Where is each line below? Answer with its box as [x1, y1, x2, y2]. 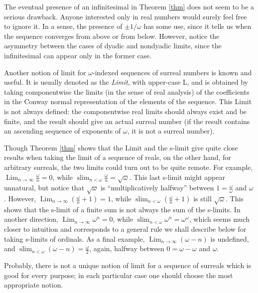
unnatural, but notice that [4, 182, 85, 193]
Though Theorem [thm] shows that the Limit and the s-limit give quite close [4, 142, 238, 152]
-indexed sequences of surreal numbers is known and [93, 67, 252, 77]
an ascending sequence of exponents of [4, 126, 121, 136]
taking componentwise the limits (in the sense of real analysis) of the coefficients [4, 86, 250, 97]
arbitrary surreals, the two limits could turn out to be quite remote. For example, [4, 161, 253, 172]
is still [193, 193, 212, 204]
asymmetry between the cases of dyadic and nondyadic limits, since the [4, 40, 222, 51]
